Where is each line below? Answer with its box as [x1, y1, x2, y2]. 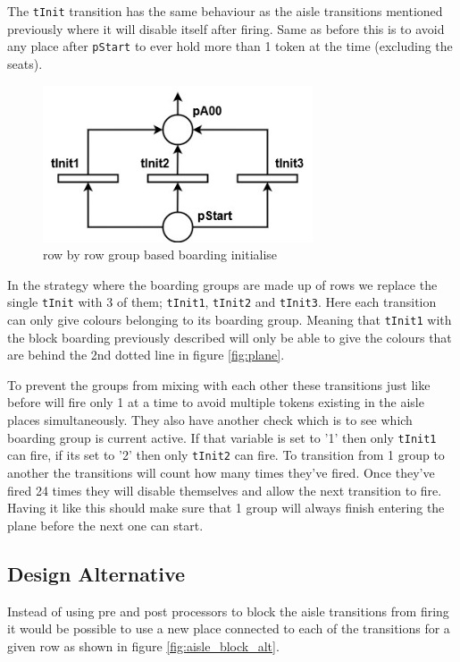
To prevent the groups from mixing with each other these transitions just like [7, 375, 431, 394]
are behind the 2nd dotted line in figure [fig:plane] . [7, 345, 285, 364]
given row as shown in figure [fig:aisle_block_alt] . [7, 636, 280, 655]
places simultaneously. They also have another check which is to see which [7, 411, 413, 429]
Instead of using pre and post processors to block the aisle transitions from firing [7, 601, 449, 620]
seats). [7, 54, 43, 72]
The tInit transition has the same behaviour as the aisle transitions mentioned [7, 2, 443, 20]
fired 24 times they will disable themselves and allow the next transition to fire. [7, 480, 442, 499]
